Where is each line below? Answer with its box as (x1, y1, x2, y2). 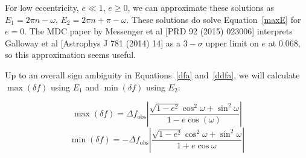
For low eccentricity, (5, 1, 79, 13)
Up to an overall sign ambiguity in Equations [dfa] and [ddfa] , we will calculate (5, 68, 300, 81)
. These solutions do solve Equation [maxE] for (126, 13, 301, 25)
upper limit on (205, 36, 259, 49)
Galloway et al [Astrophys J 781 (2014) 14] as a (5, 36, 181, 49)
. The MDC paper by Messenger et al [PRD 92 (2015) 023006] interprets (24, 25, 293, 37)
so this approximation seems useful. (5, 48, 136, 61)
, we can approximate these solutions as (127, 1, 275, 13)
